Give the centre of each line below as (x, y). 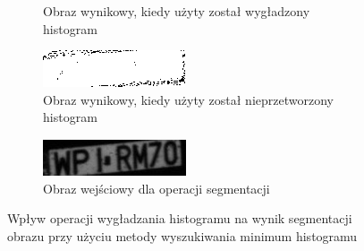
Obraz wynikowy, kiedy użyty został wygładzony (177, 11)
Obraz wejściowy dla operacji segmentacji (157, 188)
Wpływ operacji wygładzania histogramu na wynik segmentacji (180, 218)
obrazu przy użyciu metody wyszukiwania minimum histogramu (182, 235)
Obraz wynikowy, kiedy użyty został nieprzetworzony (188, 99)
